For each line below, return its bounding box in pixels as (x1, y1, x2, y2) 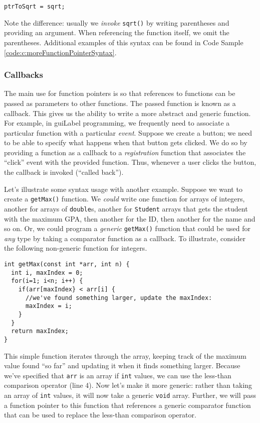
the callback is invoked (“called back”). (4, 167, 124, 177)
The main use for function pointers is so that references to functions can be (4, 88, 235, 98)
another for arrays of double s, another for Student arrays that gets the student (4, 203, 248, 214)
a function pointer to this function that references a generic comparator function (4, 399, 251, 410)
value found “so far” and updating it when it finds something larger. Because (4, 360, 240, 371)
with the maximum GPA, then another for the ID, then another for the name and (4, 213, 255, 224)
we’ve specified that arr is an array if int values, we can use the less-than (4, 370, 231, 380)
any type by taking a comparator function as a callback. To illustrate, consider (4, 233, 245, 243)
